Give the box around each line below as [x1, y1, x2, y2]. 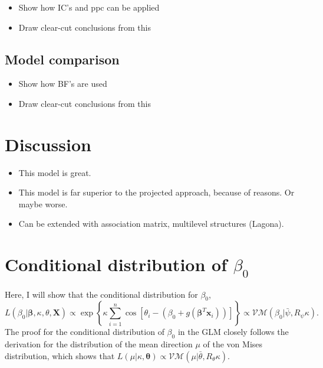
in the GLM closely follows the [177, 325, 289, 338]
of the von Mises [203, 338, 263, 350]
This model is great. [18, 166, 91, 178]
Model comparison [5, 50, 120, 68]
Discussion [5, 132, 91, 156]
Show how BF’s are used [18, 77, 107, 90]
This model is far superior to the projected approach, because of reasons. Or [18, 186, 295, 198]
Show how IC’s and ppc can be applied [18, 1, 160, 13]
